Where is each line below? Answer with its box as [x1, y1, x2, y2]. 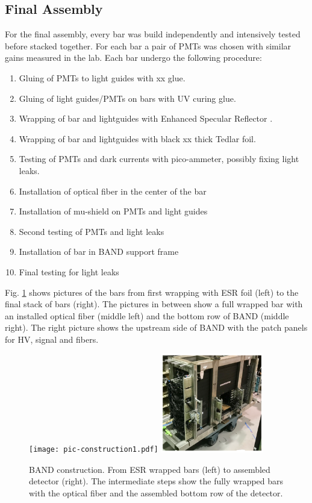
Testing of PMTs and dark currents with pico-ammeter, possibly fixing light [19, 152, 299, 165]
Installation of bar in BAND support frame [19, 245, 179, 258]
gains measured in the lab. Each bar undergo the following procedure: [5, 51, 262, 64]
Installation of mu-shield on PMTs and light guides [19, 205, 208, 217]
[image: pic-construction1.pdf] [29, 445, 158, 454]
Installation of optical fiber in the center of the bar [19, 184, 207, 197]
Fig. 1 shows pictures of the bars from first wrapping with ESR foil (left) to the [5, 286, 299, 298]
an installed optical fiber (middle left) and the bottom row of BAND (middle [5, 309, 289, 322]
